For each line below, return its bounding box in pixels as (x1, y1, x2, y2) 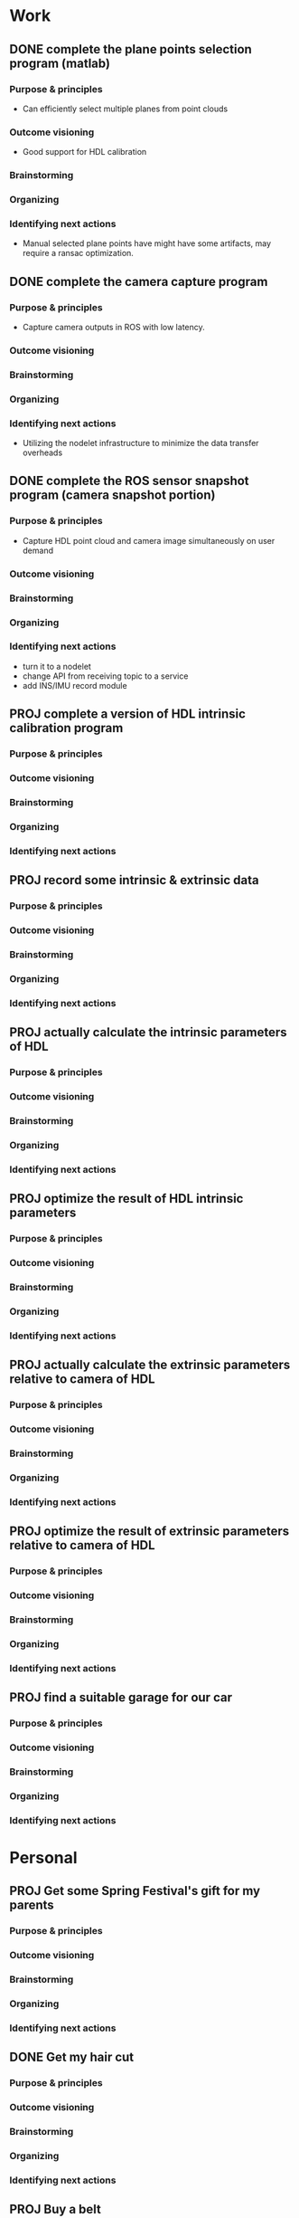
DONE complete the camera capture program (9, 273, 268, 290)
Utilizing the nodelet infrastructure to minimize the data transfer (22, 438, 259, 449)
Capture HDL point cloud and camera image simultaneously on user (22, 535, 276, 546)
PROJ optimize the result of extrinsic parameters (9, 1524, 290, 1539)
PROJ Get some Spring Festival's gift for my (9, 1883, 260, 1899)
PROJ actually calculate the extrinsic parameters (9, 1357, 291, 1373)
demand (22, 545, 54, 556)
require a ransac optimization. (22, 248, 134, 259)
